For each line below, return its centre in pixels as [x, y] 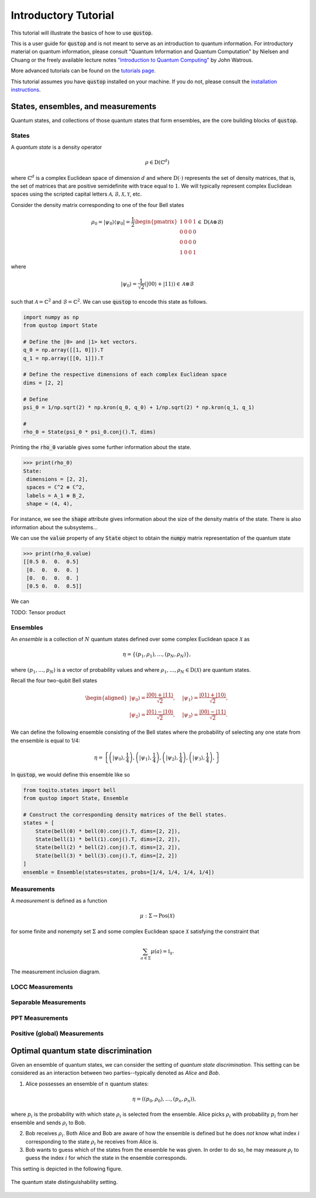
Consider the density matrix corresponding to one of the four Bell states [97, 205]
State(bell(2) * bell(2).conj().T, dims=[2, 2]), [108, 848]
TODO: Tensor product [38, 612]
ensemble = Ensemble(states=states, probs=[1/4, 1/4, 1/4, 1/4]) [119, 872]
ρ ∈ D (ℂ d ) [157, 162]
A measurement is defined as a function [59, 901]
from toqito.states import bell [70, 790]
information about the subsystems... [54, 527]
